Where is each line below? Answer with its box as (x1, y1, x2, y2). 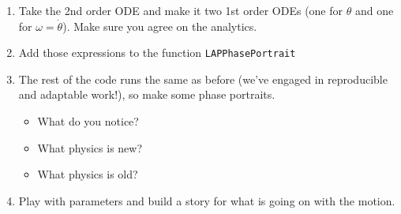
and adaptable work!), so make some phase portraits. (18, 86, 275, 103)
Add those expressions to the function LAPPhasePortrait (18, 44, 296, 61)
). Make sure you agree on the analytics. (62, 17, 257, 34)
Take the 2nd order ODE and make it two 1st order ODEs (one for (18, 2, 343, 18)
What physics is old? (37, 166, 138, 182)
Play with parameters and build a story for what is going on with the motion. (18, 192, 395, 208)
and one (354, 2, 394, 18)
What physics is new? (37, 139, 143, 156)
